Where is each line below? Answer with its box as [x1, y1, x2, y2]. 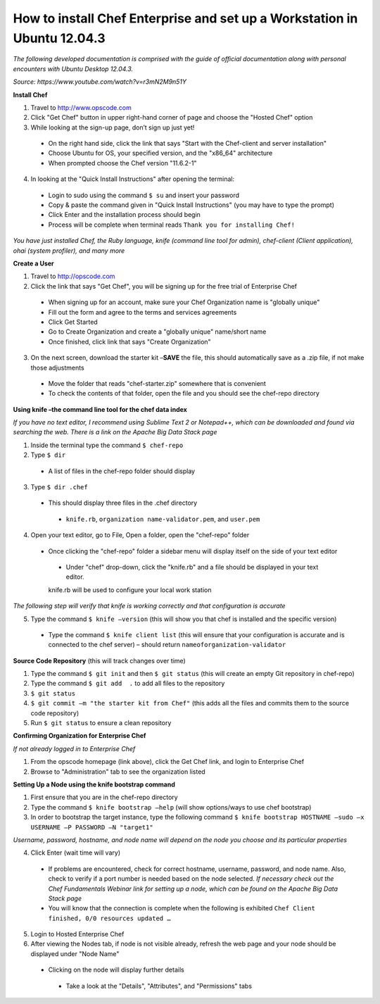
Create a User [13, 259, 54, 268]
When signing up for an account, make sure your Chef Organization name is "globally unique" [48, 298, 320, 306]
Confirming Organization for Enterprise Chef [13, 732, 146, 740]
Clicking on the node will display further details [48, 965, 184, 974]
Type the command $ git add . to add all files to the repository [30, 679, 225, 688]
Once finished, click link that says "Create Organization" [48, 337, 211, 346]
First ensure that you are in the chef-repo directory [30, 793, 179, 802]
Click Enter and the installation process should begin [48, 211, 201, 219]
